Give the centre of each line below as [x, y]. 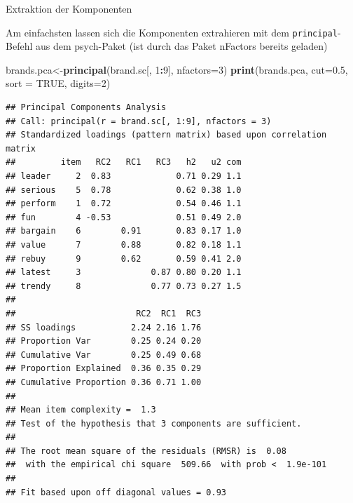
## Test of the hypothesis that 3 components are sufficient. [154, 423]
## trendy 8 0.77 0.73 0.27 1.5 [124, 286]
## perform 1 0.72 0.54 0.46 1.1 [124, 204]
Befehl [19, 46]
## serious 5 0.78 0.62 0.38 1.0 [124, 190]
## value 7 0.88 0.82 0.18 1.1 [124, 244]
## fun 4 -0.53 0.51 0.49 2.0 [124, 217]
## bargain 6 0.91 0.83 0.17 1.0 [124, 231]
